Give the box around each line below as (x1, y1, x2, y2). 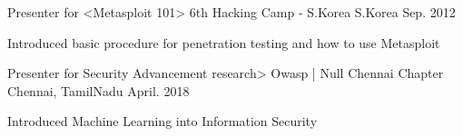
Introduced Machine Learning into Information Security (7, 112, 318, 131)
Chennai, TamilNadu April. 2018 (7, 81, 190, 100)
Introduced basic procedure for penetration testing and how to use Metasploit (7, 33, 440, 52)
